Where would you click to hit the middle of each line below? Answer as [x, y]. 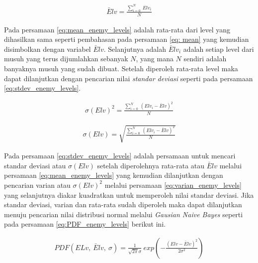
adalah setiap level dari [218, 49]
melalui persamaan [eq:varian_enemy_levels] [173, 185]
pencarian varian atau [37, 185]
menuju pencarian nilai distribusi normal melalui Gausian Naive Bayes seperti [124, 214]
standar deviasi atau [35, 165]
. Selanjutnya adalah [135, 49]
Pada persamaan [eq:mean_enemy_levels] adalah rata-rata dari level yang [117, 29]
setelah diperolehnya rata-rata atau [151, 165]
